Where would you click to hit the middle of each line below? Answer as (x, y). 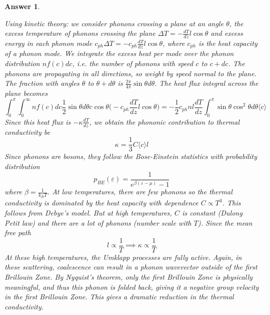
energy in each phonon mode (48, 43)
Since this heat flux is (38, 121)
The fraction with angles (42, 83)
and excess (227, 33)
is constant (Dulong (212, 212)
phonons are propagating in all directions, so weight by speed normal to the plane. (131, 73)
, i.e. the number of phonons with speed (133, 63)
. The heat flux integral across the (206, 83)
